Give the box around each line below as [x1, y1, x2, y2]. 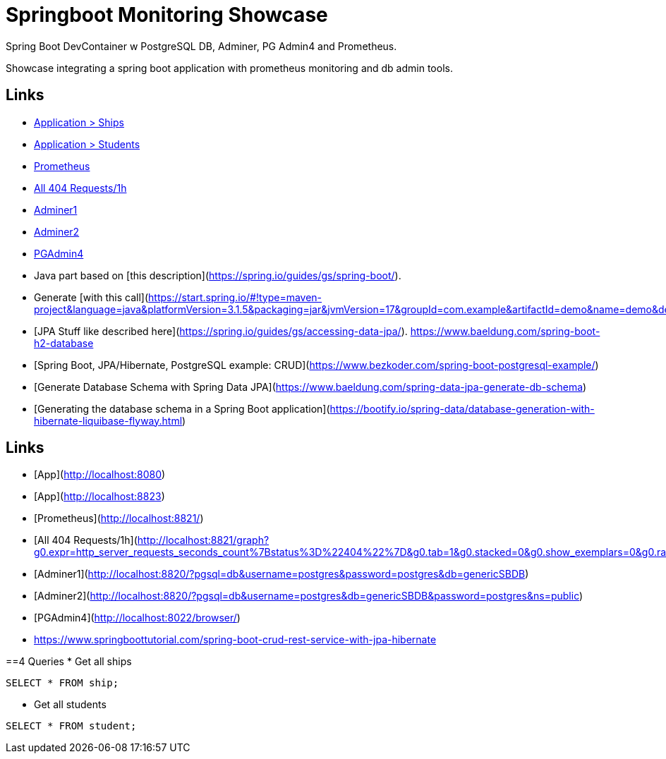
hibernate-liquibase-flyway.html [34, 414, 183, 427]
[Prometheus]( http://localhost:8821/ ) [34, 512, 204, 525]
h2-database [34, 336, 94, 349]
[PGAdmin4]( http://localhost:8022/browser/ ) [34, 612, 241, 624]
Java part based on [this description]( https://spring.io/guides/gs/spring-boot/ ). [34, 269, 401, 281]
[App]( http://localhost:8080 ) [34, 468, 166, 481]
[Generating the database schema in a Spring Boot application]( [34, 402, 330, 415]
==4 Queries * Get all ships [6, 655, 132, 668]
